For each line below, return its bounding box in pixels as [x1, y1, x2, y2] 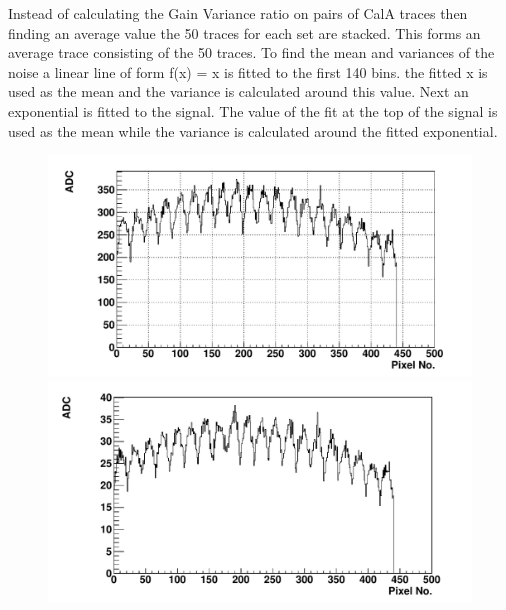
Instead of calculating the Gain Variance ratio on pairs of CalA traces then [8, 3, 468, 23]
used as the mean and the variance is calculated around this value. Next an [8, 81, 469, 102]
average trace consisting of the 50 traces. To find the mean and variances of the [8, 42, 495, 63]
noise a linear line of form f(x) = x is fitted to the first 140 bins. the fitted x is [8, 61, 488, 82]
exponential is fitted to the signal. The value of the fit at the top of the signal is [8, 100, 498, 121]
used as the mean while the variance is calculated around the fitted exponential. [8, 120, 498, 141]
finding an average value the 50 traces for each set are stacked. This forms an [8, 22, 481, 43]
